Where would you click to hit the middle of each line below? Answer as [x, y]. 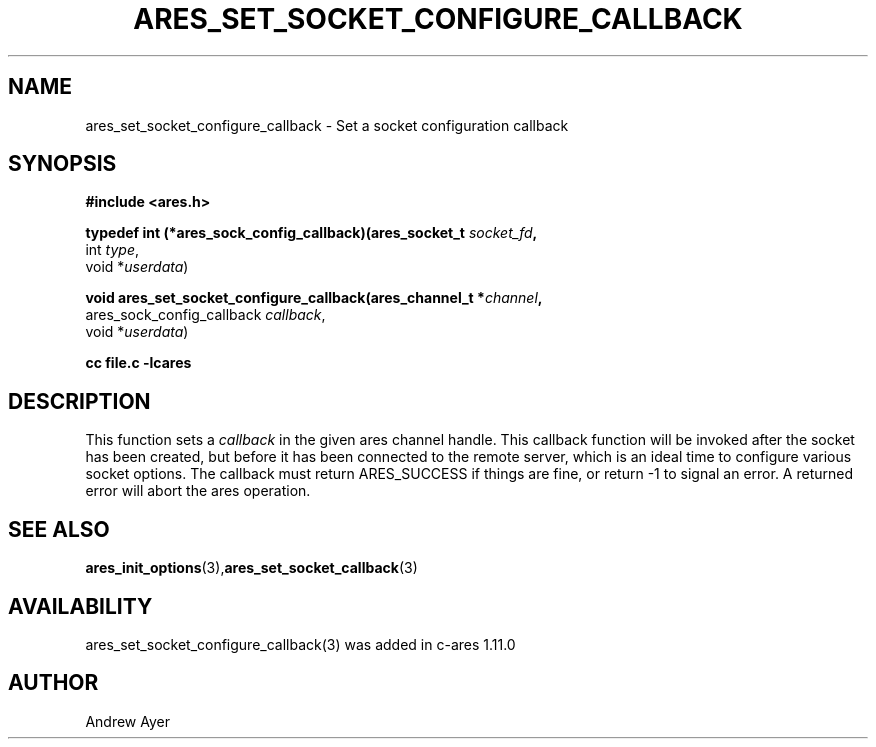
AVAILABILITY [80, 606]
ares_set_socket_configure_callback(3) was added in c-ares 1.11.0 [300, 644]
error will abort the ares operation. [198, 491]
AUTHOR [53, 683]
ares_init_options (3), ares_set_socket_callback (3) [251, 568]
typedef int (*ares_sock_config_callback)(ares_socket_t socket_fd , [311, 233]
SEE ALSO [59, 529]
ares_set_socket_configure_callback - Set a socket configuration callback [327, 125]
